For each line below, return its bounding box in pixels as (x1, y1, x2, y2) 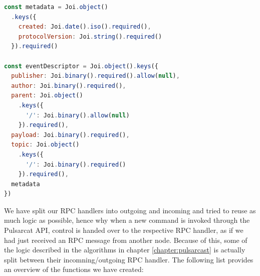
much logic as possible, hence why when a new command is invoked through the (4, 215, 250, 225)
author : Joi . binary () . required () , (11, 82, 126, 89)
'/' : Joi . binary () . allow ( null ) (25, 111, 130, 119)
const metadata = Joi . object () (4, 4, 108, 11)
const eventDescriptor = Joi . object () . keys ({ (4, 62, 158, 70)
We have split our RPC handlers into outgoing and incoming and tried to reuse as (4, 205, 256, 215)
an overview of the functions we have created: (4, 264, 144, 274)
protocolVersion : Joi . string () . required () (18, 33, 162, 40)
